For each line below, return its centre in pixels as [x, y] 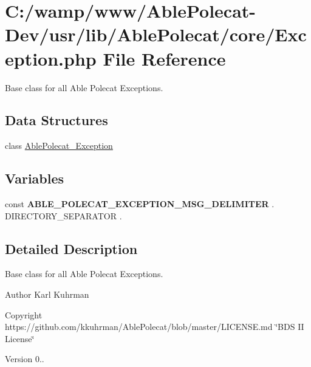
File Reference [164, 58]
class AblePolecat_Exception [59, 146]
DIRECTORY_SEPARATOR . [63, 215]
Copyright [24, 314]
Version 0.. [25, 359]
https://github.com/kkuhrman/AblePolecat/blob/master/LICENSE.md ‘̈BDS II [155, 327]
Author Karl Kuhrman [47, 294]
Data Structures [56, 120]
